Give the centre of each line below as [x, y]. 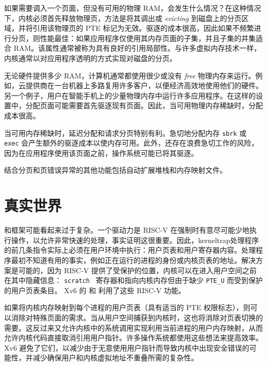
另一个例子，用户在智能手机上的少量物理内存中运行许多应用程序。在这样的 [130, 95]
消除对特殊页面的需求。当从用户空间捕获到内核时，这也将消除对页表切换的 [137, 317]
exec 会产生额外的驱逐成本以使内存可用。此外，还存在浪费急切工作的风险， [131, 143]
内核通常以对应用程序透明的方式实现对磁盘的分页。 [90, 58]
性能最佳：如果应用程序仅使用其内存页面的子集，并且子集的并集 [148, 38]
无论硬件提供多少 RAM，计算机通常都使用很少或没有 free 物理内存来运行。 [130, 75]
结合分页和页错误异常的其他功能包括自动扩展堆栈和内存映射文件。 [116, 170]
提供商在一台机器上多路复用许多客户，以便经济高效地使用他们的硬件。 [144, 85]
